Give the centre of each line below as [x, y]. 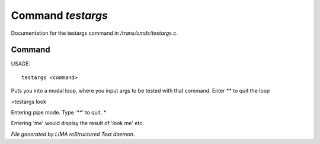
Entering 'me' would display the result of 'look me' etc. [78, 123]
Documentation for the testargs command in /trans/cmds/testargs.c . [94, 33]
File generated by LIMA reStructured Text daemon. [73, 134]
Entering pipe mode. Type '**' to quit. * [59, 113]
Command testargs [59, 15]
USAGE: [21, 64]
